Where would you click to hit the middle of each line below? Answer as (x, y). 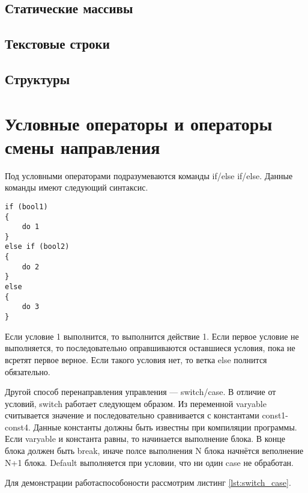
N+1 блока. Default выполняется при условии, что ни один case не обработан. (149, 462)
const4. (18, 427)
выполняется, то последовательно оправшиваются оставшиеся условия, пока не (150, 348)
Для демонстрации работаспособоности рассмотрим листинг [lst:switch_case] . (148, 482)
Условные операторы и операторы (139, 123)
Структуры (38, 78)
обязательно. (28, 371)
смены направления (83, 146)
